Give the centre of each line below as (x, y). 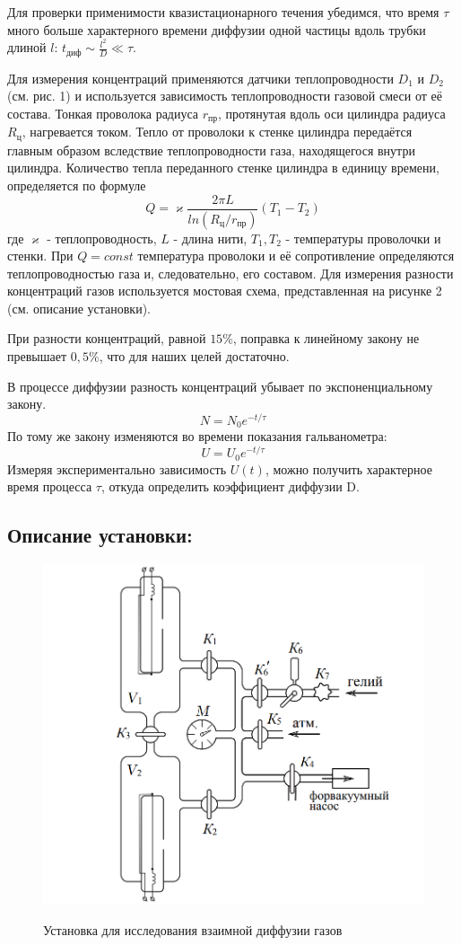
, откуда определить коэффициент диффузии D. (230, 486)
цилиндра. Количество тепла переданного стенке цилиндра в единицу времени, (223, 168)
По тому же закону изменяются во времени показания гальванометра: (197, 436)
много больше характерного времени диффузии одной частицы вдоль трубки (217, 29)
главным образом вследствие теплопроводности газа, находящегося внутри (211, 150)
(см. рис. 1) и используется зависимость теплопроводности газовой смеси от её (225, 96)
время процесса (50, 486)
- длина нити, (210, 238)
